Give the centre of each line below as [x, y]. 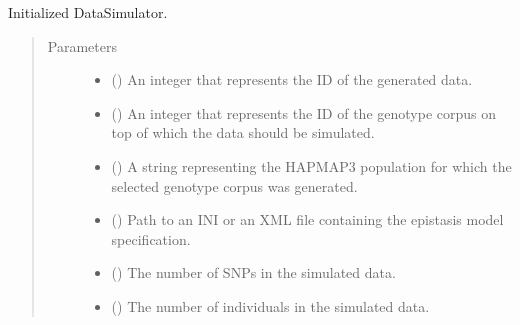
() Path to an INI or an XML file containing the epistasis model [307, 219]
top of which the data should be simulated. [243, 132]
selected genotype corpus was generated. [234, 185]
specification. [151, 238]
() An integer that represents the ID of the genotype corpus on [303, 112]
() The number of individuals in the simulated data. [270, 305]
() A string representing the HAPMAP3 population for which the [311, 165]
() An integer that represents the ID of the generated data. [292, 79]
